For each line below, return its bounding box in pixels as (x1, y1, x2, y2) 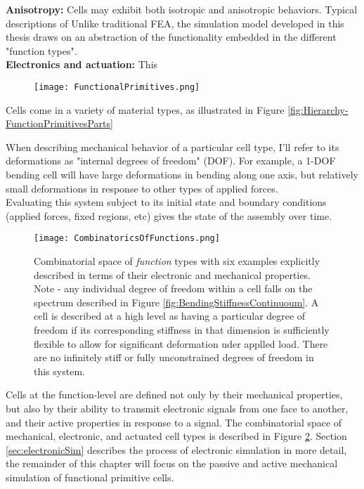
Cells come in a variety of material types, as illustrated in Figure (6, 102, 285, 117)
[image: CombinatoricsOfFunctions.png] (34, 233, 220, 244)
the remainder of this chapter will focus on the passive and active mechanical (6, 456, 338, 471)
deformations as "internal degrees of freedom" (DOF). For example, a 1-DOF (6, 153, 336, 168)
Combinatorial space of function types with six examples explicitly (34, 254, 320, 268)
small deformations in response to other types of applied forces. (6, 181, 278, 195)
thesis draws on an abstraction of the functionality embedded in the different (6, 30, 337, 44)
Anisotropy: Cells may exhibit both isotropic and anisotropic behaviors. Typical (6, 2, 358, 16)
